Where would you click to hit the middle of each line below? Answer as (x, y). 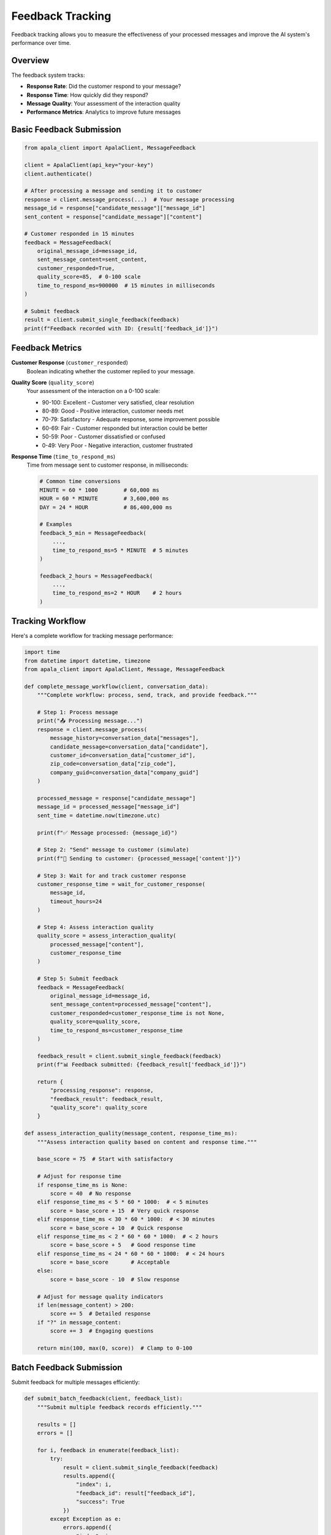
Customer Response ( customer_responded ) (70, 363)
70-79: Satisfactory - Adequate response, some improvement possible (131, 419)
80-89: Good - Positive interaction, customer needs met (113, 411)
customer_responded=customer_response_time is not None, (137, 1013)
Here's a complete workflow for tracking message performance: (93, 636)
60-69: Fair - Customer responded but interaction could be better (125, 428)
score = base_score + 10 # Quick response (116, 1228)
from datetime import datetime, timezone (87, 661)
